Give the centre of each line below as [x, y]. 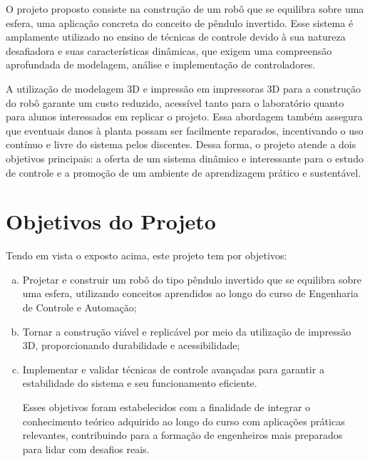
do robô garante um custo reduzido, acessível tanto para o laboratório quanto [175, 102]
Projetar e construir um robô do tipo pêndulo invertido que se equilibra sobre [192, 279]
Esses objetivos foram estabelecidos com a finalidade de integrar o [166, 407]
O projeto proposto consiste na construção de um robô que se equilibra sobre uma [185, 9]
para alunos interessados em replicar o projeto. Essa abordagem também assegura [184, 116]
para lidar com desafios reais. [86, 449]
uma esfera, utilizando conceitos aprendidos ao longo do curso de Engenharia [190, 293]
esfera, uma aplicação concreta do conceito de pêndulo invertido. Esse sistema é [180, 22]
